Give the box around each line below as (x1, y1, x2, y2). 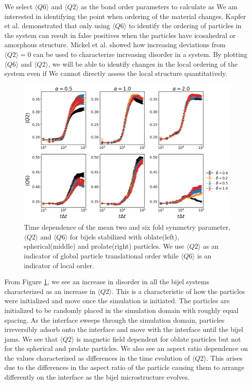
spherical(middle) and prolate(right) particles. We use (24, 241, 185, 251)
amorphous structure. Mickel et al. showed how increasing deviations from (4, 39, 226, 50)
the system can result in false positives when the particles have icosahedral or (4, 30, 236, 40)
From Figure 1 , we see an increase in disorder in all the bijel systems (4, 276, 210, 287)
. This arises (206, 352, 243, 363)
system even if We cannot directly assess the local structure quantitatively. (4, 68, 228, 78)
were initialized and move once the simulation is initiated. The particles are (4, 295, 230, 306)
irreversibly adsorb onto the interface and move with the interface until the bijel (4, 324, 244, 334)
